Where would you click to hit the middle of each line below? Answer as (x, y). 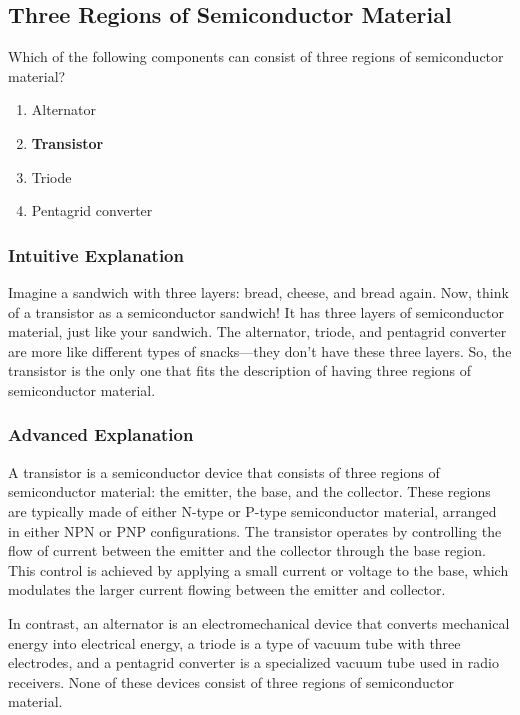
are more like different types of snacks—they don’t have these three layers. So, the (260, 350)
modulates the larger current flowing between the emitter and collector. (227, 589)
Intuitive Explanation (96, 254)
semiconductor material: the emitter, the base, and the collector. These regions (249, 491)
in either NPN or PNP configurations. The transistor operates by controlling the (255, 530)
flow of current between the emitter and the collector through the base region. (247, 550)
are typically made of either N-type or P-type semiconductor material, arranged (252, 510)
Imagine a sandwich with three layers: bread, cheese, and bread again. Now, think (258, 291)
